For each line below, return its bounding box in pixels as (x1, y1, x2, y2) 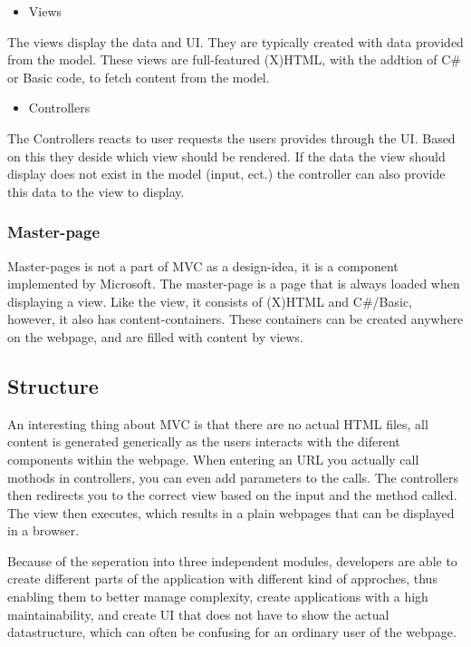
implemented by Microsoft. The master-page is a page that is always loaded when (7, 274, 460, 293)
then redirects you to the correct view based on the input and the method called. (7, 485, 457, 505)
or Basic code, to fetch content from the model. (7, 67, 270, 86)
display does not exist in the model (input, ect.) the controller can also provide (7, 164, 446, 183)
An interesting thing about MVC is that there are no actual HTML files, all (7, 414, 428, 433)
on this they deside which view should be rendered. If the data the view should (7, 146, 446, 165)
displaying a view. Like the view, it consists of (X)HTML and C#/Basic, (7, 291, 412, 310)
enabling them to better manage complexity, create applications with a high (7, 587, 428, 606)
